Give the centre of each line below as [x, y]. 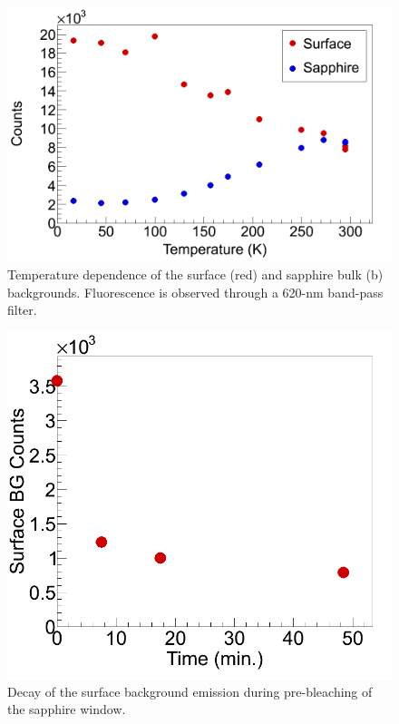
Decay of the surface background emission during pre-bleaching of [190, 691]
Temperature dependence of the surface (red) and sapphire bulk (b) [195, 274]
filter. [22, 310]
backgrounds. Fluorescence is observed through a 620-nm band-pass [195, 292]
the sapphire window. [67, 709]
